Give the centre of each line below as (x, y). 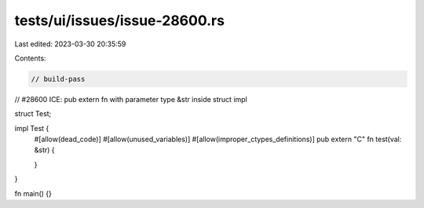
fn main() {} (33, 193)
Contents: (30, 58)
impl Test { (32, 128)
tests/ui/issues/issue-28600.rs (120, 20)
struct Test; (33, 114)
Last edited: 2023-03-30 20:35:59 (70, 44)
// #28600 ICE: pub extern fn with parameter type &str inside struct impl (131, 99)
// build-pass (58, 79)
